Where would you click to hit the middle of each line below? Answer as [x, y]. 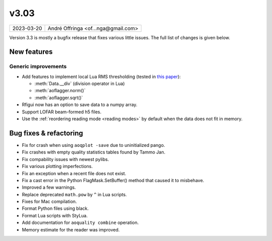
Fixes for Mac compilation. [49, 202]
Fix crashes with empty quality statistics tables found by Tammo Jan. [94, 152]
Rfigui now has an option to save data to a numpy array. [80, 105]
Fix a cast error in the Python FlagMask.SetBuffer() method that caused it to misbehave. [113, 180]
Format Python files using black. [55, 208]
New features [31, 52]
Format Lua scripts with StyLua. [55, 215]
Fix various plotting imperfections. [57, 167]
